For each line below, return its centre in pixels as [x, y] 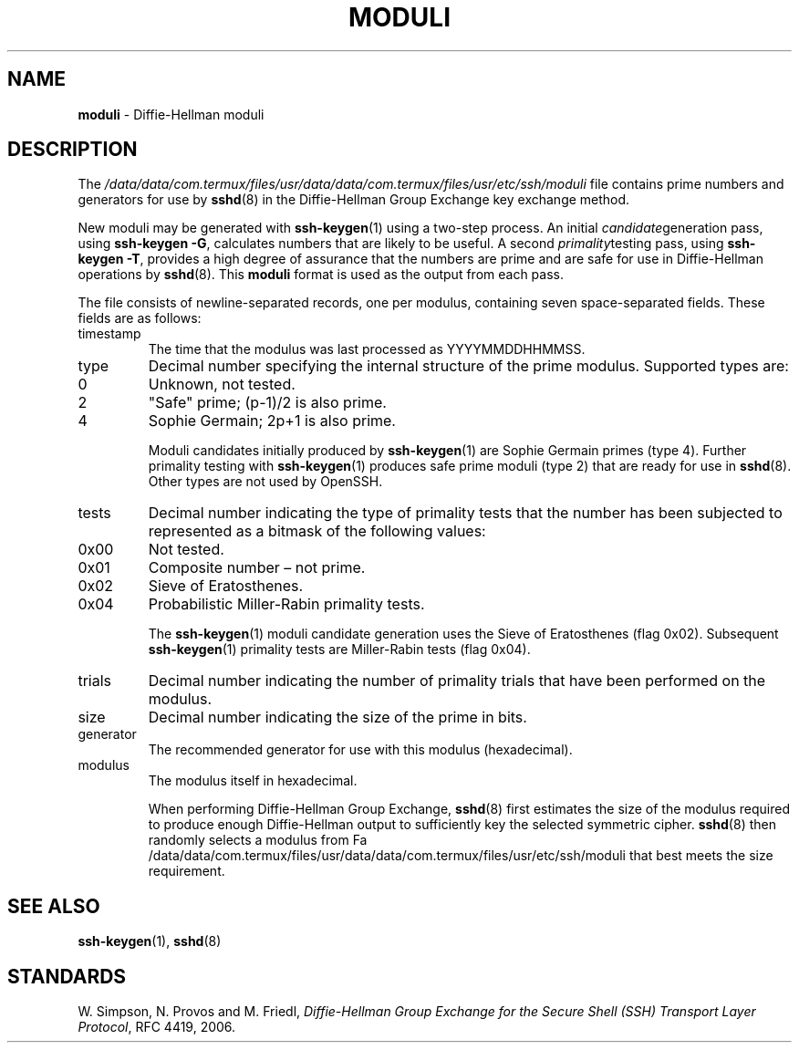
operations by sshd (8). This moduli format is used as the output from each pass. [321, 275]
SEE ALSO [54, 906]
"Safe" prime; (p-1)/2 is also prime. [267, 403]
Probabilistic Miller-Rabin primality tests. [286, 604]
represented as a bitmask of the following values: [317, 531]
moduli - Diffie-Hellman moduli [171, 114]
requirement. [187, 871]
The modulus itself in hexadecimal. [253, 781]
